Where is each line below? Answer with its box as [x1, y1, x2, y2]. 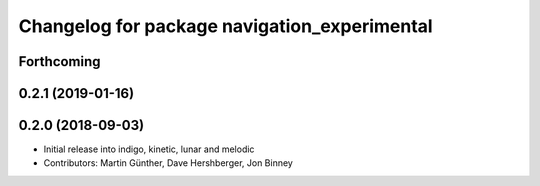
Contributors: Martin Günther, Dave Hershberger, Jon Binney [43, 157, 294, 169]
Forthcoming [18, 53, 101, 70]
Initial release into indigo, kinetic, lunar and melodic [43, 143, 255, 155]
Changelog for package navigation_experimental [18, 15, 434, 37]
